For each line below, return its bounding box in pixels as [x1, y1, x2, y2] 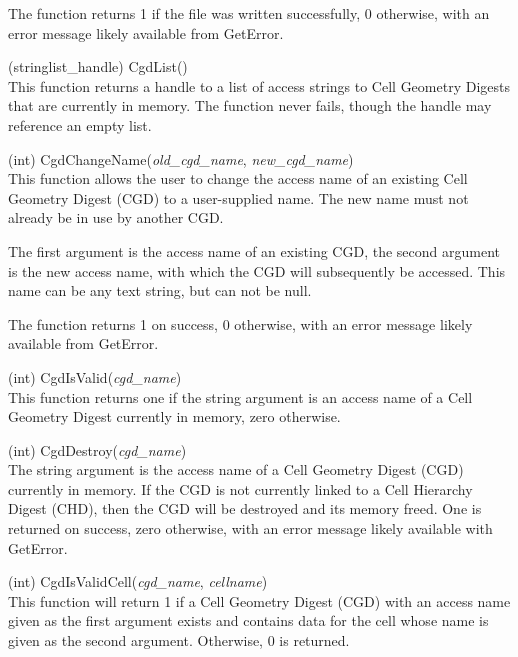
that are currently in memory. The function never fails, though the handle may [8, 95, 492, 116]
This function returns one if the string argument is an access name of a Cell [8, 386, 473, 407]
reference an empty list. [8, 114, 152, 135]
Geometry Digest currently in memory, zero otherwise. [8, 406, 341, 427]
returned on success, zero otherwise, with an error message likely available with [8, 518, 493, 539]
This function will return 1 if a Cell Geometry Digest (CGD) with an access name [8, 590, 511, 611]
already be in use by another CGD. [8, 207, 224, 228]
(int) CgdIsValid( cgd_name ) [8, 366, 182, 387]
